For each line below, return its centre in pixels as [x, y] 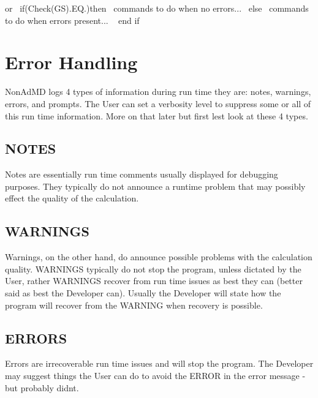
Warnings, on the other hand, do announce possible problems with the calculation [159, 257]
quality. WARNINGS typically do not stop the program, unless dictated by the [153, 268]
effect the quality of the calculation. [72, 198]
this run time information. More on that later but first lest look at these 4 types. [157, 115]
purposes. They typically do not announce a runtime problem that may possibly [155, 186]
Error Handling [71, 62]
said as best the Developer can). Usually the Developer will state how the [143, 293]
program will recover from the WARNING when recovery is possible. [134, 305]
